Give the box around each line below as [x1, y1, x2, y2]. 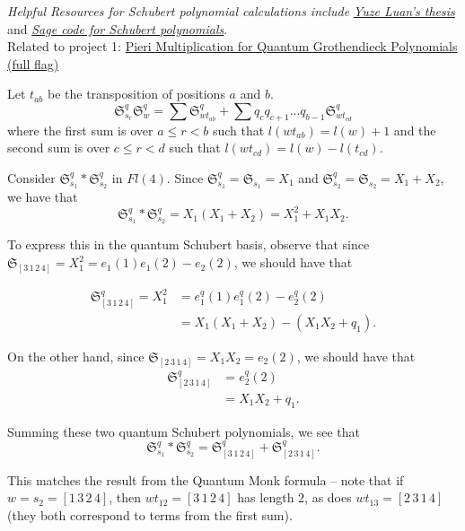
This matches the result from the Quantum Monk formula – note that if [7, 470, 404, 489]
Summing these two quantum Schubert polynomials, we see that [7, 422, 361, 440]
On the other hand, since [7, 346, 145, 365]
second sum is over [7, 138, 110, 157]
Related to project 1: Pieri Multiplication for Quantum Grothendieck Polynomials [7, 37, 458, 56]
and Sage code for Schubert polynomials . [7, 19, 228, 38]
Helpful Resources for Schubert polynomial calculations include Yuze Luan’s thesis [7, 2, 455, 20]
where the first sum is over [7, 120, 154, 139]
